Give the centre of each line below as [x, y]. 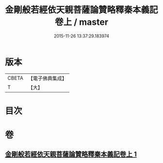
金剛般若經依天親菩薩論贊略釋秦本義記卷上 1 [71, 154]
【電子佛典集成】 [47, 78]
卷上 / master [81, 22]
